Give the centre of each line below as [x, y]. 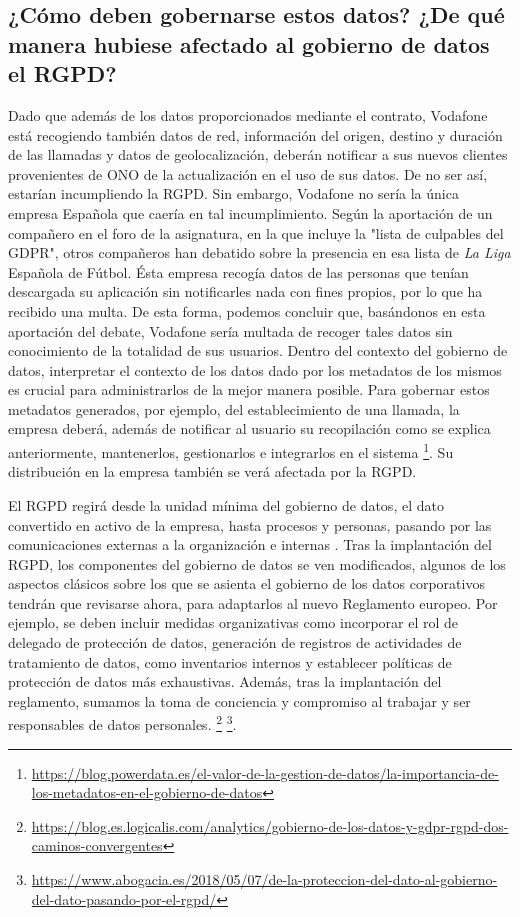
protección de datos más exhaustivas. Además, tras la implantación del [225, 681]
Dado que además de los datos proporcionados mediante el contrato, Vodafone [248, 114]
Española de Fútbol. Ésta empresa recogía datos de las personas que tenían [238, 271]
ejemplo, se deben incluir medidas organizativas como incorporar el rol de [233, 622]
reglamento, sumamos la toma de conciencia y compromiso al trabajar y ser [239, 700]
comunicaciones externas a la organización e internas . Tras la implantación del [250, 544]
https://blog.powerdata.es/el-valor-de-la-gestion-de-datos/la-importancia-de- [265, 772]
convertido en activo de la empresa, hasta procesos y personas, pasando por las [250, 524]
